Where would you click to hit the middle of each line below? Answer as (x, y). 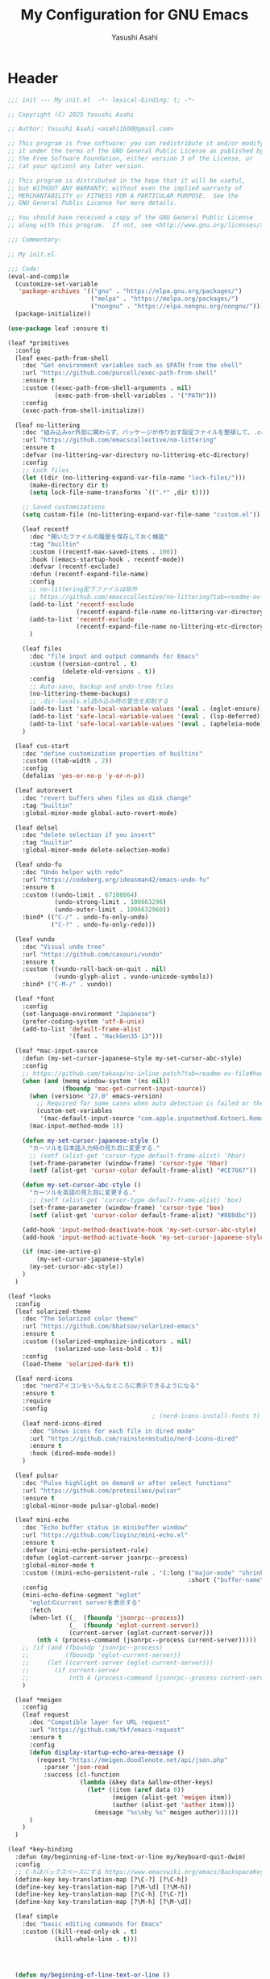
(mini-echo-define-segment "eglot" (82, 1596)
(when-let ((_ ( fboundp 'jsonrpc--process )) (106, 1617)
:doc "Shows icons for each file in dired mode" (112, 1431)
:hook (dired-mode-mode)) (72, 1454)
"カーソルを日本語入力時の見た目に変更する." (94, 1148)
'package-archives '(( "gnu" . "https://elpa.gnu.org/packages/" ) (130, 291)
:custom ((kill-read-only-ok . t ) (80, 1931)
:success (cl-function (81, 1775)
